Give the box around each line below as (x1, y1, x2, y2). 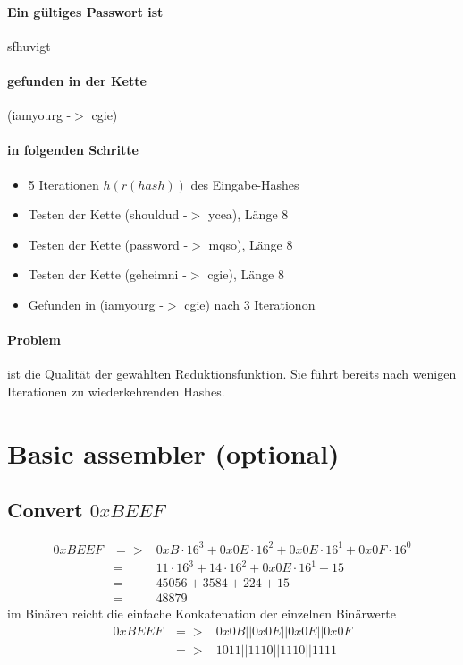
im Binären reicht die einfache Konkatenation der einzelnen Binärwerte (7, 604, 396, 623)
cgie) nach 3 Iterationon (184, 294, 316, 313)
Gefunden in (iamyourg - (28, 294, 164, 313)
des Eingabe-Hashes (190, 175, 299, 193)
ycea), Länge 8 (208, 205, 289, 224)
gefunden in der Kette (7, 71, 147, 90)
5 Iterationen (28, 175, 99, 193)
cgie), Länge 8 (207, 265, 284, 284)
